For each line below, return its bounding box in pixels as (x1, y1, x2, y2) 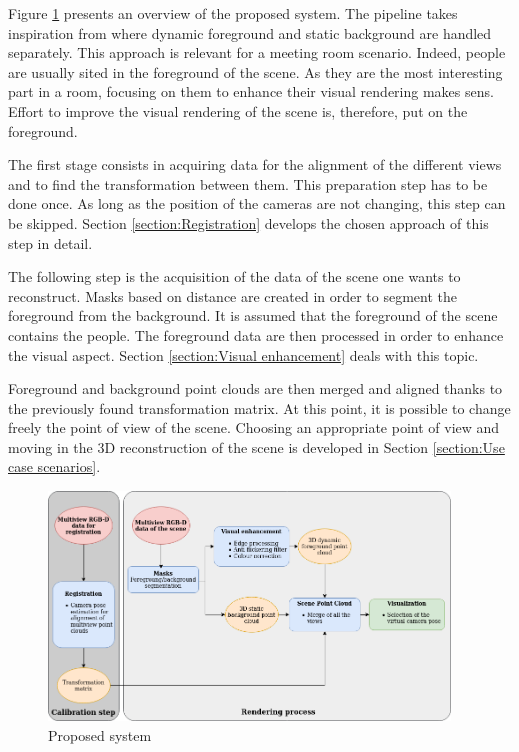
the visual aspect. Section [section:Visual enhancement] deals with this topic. (8, 344, 479, 365)
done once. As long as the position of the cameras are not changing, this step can (8, 193, 506, 214)
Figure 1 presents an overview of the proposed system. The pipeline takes (8, 3, 458, 23)
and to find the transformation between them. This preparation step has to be (8, 173, 488, 194)
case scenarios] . (8, 456, 101, 477)
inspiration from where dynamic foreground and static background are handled (8, 22, 492, 43)
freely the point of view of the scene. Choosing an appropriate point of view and (8, 417, 500, 438)
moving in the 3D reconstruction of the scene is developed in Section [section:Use (8, 436, 505, 457)
